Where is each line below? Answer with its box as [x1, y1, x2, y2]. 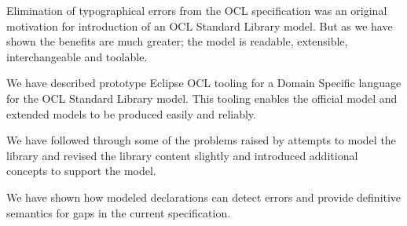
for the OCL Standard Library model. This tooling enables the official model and [6, 89, 398, 106]
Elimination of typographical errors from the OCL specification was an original [6, 2, 387, 18]
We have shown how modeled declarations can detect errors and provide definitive [6, 188, 401, 205]
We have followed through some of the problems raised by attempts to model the [6, 132, 396, 148]
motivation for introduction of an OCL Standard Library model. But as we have [6, 17, 393, 34]
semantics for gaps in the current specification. [6, 204, 231, 221]
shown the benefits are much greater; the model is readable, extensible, [6, 33, 348, 49]
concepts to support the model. [6, 162, 156, 179]
